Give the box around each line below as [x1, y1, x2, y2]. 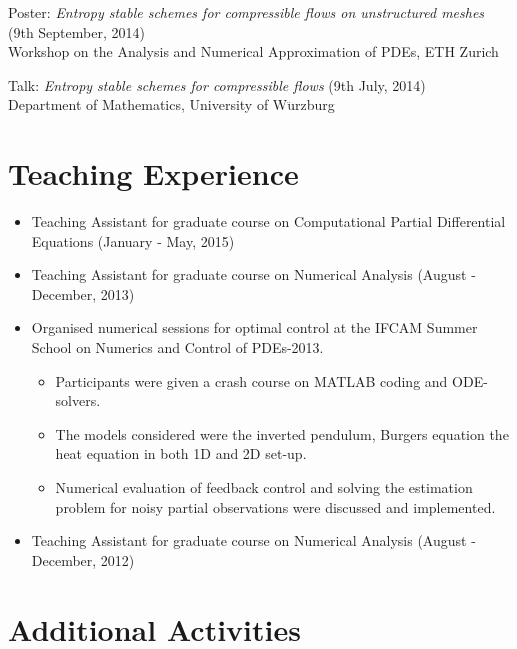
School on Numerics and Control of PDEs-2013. [31, 337, 324, 358]
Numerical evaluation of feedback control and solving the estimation [55, 477, 473, 498]
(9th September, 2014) [8, 21, 145, 42]
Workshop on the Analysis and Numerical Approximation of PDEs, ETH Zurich [8, 41, 499, 62]
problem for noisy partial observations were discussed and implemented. [55, 496, 496, 517]
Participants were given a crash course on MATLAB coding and [55, 370, 448, 391]
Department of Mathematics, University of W [8, 94, 288, 115]
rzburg [295, 94, 335, 115]
